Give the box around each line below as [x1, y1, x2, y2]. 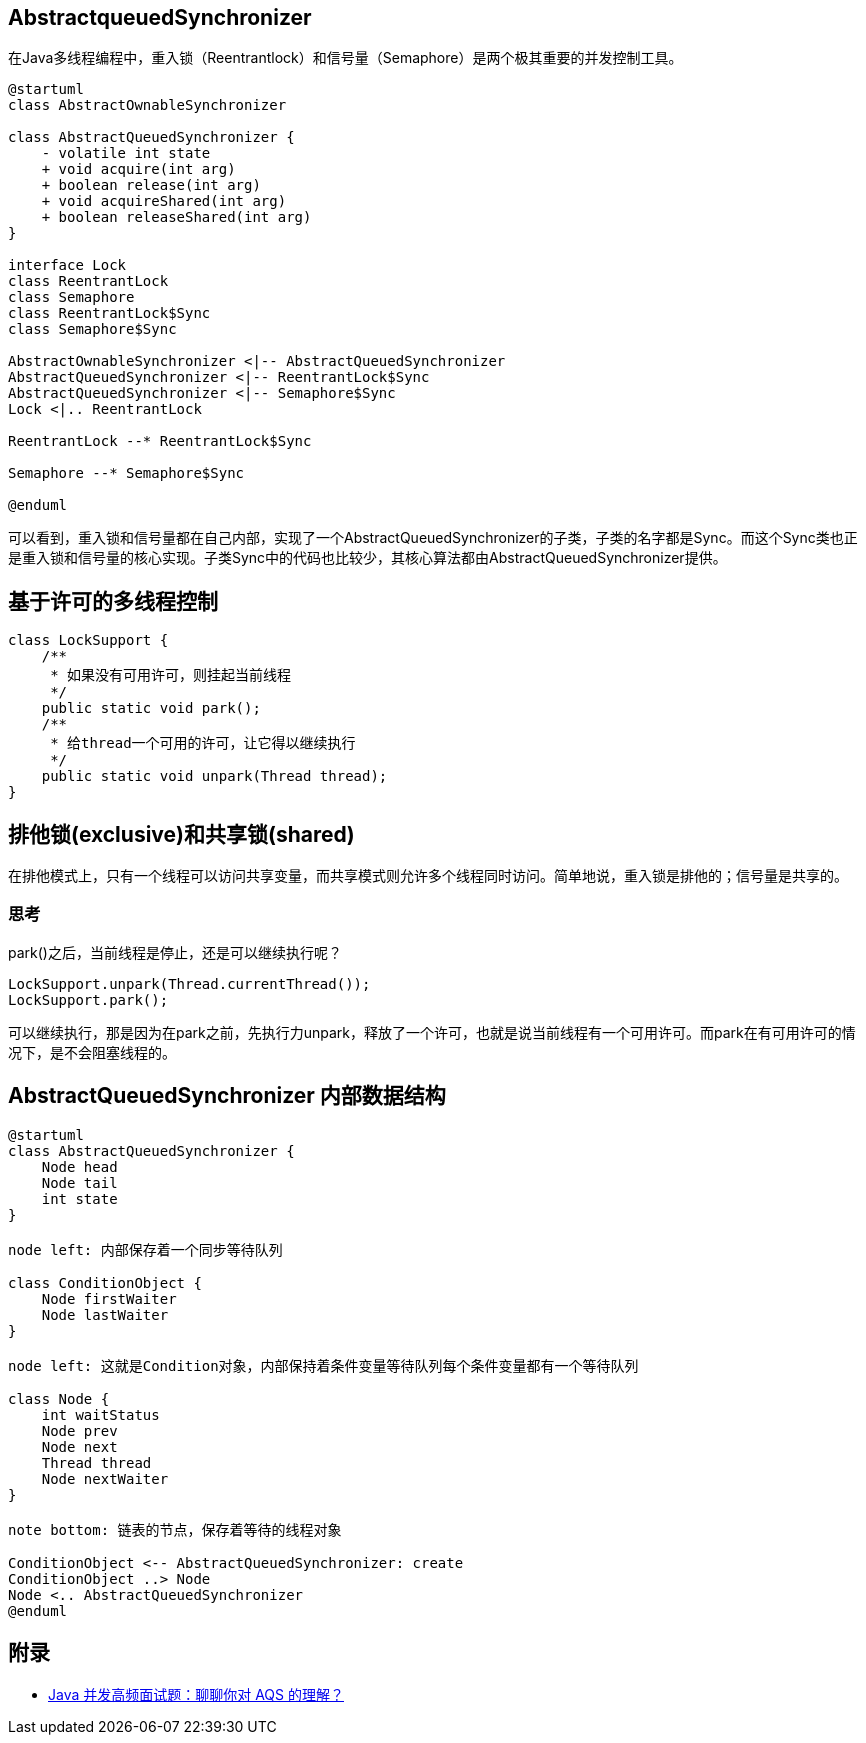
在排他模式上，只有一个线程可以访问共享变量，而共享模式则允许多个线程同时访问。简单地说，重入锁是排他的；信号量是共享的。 [8, 867, 848, 885]
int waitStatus [41, 1406, 160, 1423]
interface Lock [8, 257, 127, 274]
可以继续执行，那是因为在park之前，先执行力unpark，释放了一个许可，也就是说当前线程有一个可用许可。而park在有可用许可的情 [8, 1023, 856, 1041]
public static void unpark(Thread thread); [41, 768, 388, 785]
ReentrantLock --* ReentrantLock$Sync [8, 433, 312, 450]
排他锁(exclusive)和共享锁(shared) [8, 821, 355, 847]
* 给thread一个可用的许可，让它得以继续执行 [50, 735, 356, 752]
